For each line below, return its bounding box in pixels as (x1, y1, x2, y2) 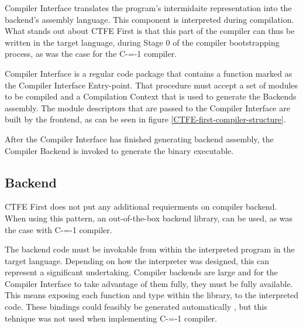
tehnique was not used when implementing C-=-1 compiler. (5, 312, 218, 324)
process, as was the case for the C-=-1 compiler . (5, 47, 177, 60)
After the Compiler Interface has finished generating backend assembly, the (5, 132, 274, 145)
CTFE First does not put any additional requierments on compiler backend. (5, 200, 277, 213)
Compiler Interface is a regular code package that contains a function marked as (5, 67, 292, 79)
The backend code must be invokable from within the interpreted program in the (5, 243, 295, 255)
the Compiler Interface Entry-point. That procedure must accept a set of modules (5, 78, 298, 91)
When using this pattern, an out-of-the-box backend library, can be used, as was (5, 211, 293, 224)
